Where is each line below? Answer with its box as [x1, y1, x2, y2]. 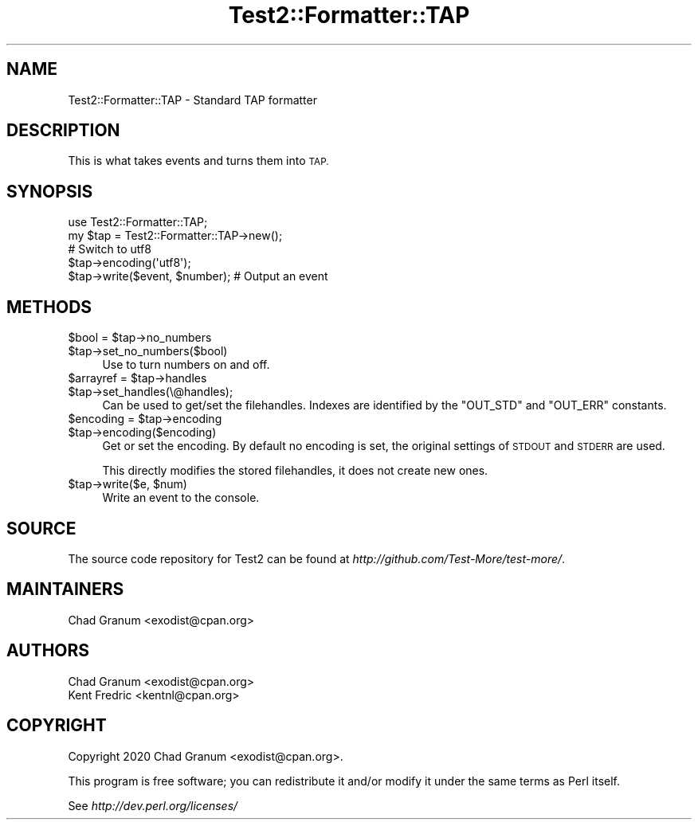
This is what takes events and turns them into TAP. [68, 154, 329, 168]
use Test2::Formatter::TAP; [68, 215, 208, 229]
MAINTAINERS [6, 579, 124, 600]
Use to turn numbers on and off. [102, 358, 270, 372]
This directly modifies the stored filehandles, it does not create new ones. [102, 464, 488, 478]
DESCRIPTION [6, 120, 120, 141]
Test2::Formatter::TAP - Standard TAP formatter [68, 92, 317, 107]
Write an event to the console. [102, 491, 260, 505]
